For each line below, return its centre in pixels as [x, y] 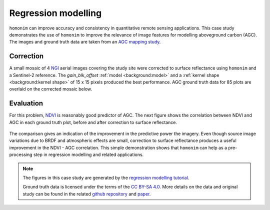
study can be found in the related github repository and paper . [87, 194]
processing [21, 154]
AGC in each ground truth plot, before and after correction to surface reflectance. [93, 122]
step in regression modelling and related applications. [88, 154]
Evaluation [26, 103]
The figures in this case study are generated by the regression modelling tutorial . [106, 178]
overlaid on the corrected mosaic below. [51, 89]
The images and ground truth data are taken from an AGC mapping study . [85, 42]
